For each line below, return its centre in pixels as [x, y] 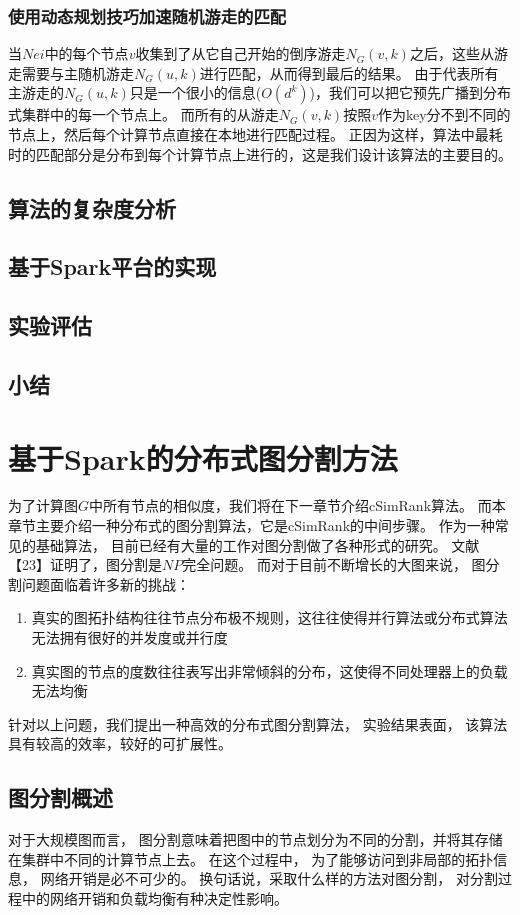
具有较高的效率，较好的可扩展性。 [120, 743]
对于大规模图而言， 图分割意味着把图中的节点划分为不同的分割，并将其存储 [255, 839]
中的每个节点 [86, 53]
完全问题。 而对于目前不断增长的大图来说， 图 [334, 564]
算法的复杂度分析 [92, 207]
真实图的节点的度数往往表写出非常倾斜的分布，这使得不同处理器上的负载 [269, 670]
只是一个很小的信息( [195, 92]
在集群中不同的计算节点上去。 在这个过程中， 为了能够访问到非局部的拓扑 [251, 858]
